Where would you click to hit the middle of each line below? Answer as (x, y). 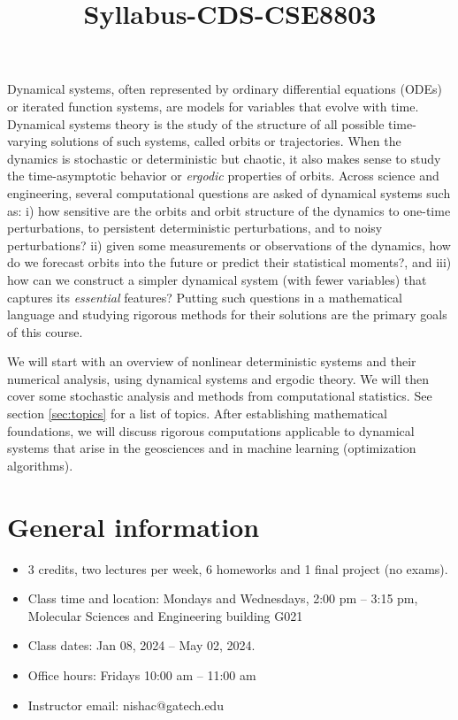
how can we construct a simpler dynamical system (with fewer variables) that (217, 279)
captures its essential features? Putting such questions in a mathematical (205, 297)
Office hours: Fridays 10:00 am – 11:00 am (142, 674)
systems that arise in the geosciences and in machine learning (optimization (212, 448)
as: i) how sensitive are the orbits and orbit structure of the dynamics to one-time (229, 210)
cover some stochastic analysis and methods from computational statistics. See (220, 396)
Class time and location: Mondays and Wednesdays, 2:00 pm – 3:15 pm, (223, 598)
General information (134, 526)
